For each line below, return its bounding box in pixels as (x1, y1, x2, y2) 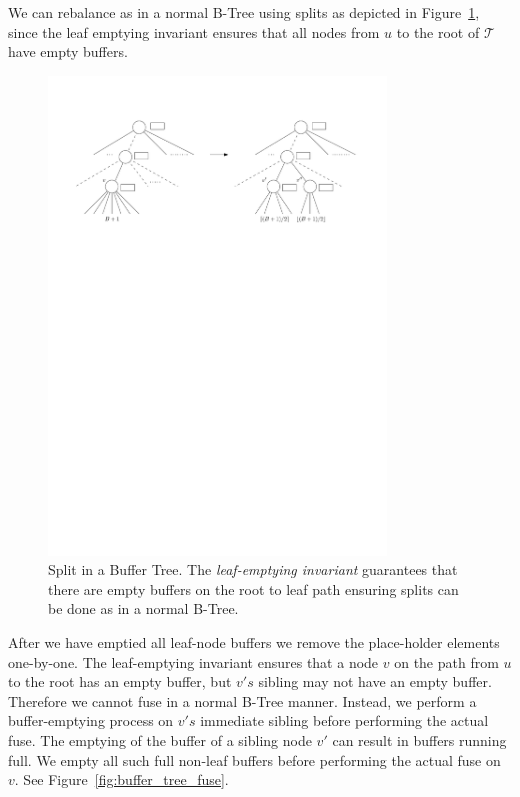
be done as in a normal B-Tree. (48, 598, 239, 619)
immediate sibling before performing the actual (200, 710, 489, 731)
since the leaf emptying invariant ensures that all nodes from (8, 21, 380, 42)
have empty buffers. (8, 41, 128, 62)
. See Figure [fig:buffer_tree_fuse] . (14, 769, 229, 790)
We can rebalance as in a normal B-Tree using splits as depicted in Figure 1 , (8, 2, 480, 22)
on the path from (394, 651, 499, 672)
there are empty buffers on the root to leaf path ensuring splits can (48, 578, 459, 599)
